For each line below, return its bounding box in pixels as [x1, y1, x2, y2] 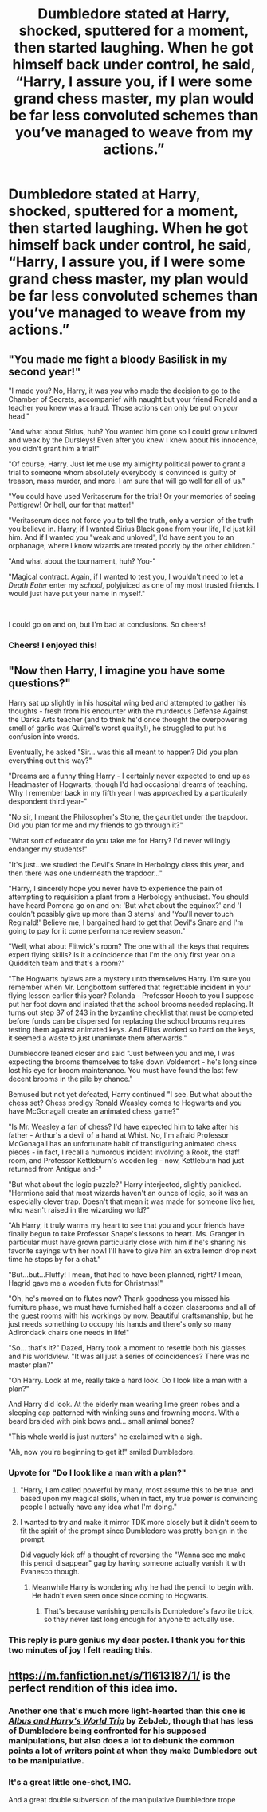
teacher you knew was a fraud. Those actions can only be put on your [8, 403, 238, 412]
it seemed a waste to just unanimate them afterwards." [8, 1033, 187, 1043]
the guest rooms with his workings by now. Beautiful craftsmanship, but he [8, 1311, 253, 1320]
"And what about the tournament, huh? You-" [8, 556, 156, 566]
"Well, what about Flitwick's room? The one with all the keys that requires [8, 941, 249, 951]
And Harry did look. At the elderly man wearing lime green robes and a [8, 1399, 241, 1409]
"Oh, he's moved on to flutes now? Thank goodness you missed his [8, 1293, 230, 1303]
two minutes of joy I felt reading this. [8, 1644, 153, 1655]
